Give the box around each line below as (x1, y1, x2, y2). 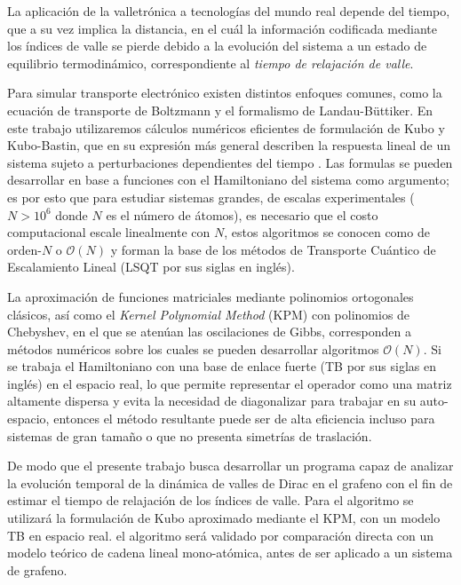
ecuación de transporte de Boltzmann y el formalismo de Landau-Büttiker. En (7, 100, 433, 119)
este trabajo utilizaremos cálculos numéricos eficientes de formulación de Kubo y (7, 118, 445, 137)
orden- (7, 240, 42, 258)
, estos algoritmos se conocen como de (224, 223, 430, 241)
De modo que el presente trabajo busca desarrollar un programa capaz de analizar (7, 456, 454, 475)
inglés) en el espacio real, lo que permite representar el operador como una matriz (7, 374, 452, 392)
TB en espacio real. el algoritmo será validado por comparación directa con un (7, 526, 434, 544)
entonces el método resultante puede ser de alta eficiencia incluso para (53, 409, 435, 428)
